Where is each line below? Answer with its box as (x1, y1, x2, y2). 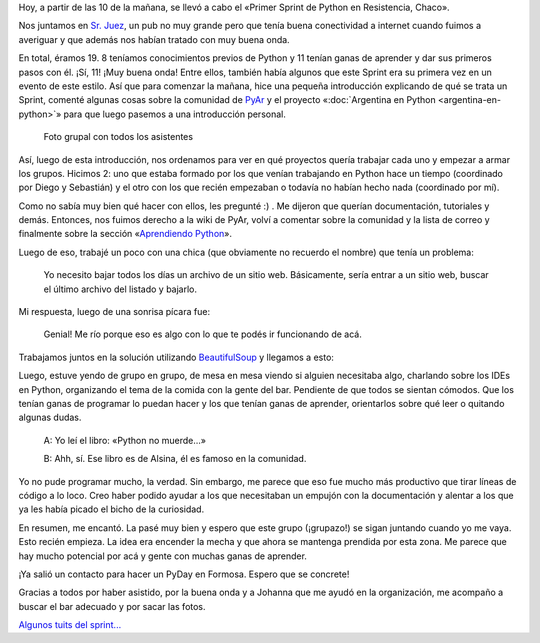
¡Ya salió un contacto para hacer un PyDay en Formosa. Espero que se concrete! (18, 568, 350, 580)
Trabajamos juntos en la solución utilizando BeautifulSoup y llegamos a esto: (18, 351, 335, 363)
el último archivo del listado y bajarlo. (43, 283, 198, 295)
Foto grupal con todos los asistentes (43, 131, 194, 143)
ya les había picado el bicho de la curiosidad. (18, 503, 205, 515)
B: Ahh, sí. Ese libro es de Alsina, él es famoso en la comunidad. (43, 453, 307, 465)
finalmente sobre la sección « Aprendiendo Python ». (18, 228, 232, 240)
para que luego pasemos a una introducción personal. (63, 108, 287, 120)
